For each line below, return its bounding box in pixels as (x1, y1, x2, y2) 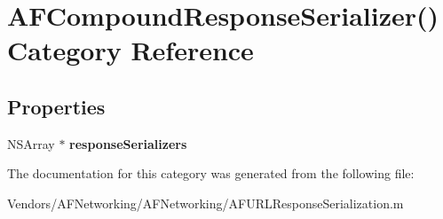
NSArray (7, 134, 55, 153)
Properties (7, 92, 106, 120)
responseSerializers (69, 134, 187, 153)
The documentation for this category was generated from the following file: (7, 164, 415, 183)
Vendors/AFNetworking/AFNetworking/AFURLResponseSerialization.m (7, 193, 404, 212)
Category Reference (7, 32, 254, 68)
